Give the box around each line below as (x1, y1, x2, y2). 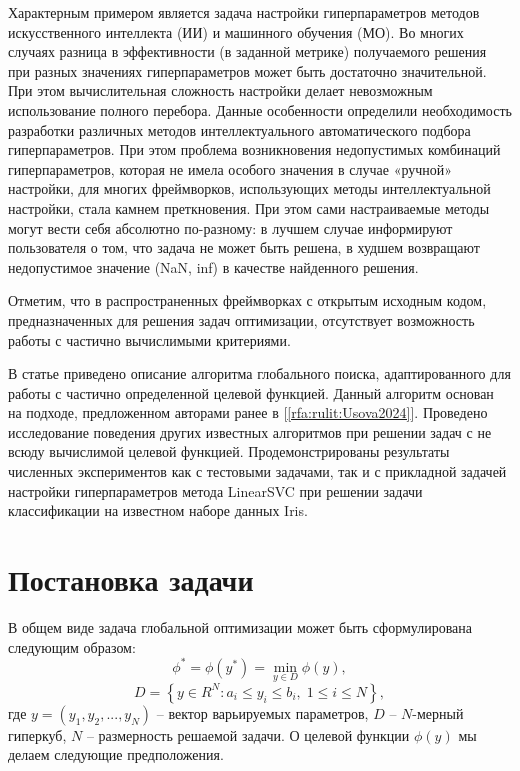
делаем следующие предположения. (8, 744, 224, 765)
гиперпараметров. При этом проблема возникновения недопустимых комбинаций (8, 139, 501, 160)
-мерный (412, 702, 464, 723)
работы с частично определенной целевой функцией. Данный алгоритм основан (8, 382, 494, 403)
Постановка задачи (8, 559, 254, 600)
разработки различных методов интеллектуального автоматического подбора (8, 119, 471, 140)
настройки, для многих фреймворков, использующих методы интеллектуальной (8, 178, 491, 199)
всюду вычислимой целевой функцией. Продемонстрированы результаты (8, 441, 450, 462)
